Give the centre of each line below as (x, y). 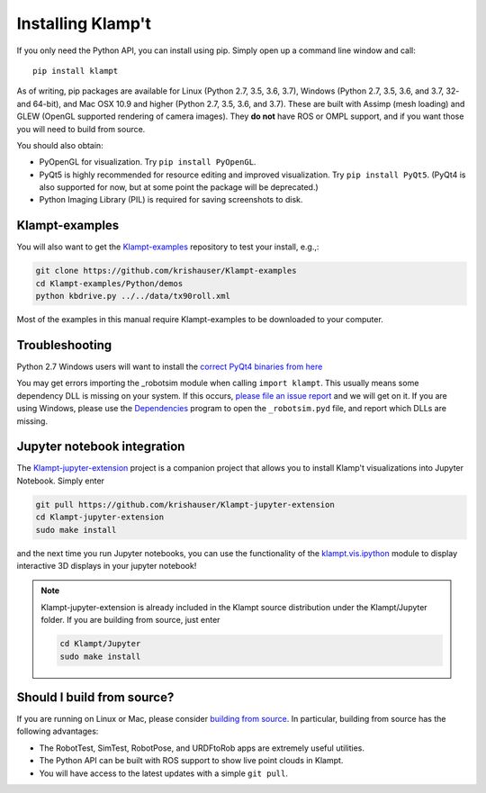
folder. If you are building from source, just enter (130, 620)
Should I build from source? (95, 697)
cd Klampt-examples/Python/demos (109, 283)
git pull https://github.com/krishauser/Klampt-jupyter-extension (185, 505)
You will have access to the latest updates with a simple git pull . (163, 773)
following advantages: (58, 731)
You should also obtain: (60, 145)
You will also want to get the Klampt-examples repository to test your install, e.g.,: (168, 247)
